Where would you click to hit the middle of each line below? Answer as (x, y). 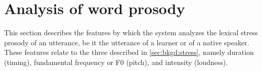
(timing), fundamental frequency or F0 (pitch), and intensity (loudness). (116, 62)
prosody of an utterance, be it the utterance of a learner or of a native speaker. (127, 42)
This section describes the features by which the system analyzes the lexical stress (131, 32)
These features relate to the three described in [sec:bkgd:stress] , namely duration (129, 52)
